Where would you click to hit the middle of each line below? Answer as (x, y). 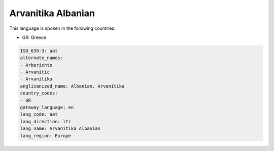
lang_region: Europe (45, 136)
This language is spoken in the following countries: (62, 28)
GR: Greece (34, 37)
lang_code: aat (39, 114)
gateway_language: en (47, 108)
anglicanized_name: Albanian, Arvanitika (72, 86)
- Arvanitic (35, 72)
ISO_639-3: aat (39, 51)
